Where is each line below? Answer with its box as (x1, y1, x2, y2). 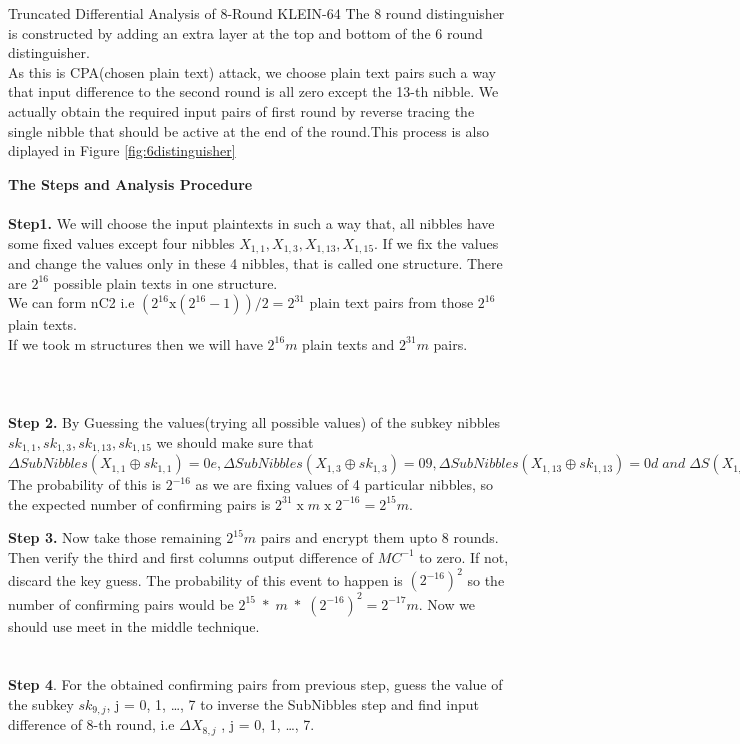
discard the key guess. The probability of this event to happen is (8, 569, 403, 590)
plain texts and (302, 333, 395, 354)
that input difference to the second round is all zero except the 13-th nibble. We (8, 81, 499, 102)
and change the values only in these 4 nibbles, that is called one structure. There (8, 252, 503, 273)
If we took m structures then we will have (8, 333, 263, 354)
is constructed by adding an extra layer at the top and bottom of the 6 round (8, 22, 483, 43)
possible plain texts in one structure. (53, 272, 278, 293)
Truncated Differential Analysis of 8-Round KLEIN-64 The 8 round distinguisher (8, 3, 505, 23)
